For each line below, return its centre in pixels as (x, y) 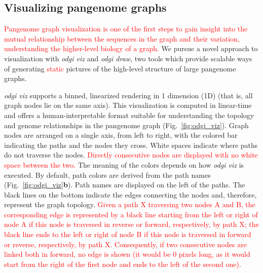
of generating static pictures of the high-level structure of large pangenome (120, 68)
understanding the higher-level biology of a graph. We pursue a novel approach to (131, 48)
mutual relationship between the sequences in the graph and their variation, (122, 38)
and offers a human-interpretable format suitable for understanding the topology (129, 115)
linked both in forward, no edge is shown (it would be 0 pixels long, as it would (127, 254)
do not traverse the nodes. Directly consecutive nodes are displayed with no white (131, 155)
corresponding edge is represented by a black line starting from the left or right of (131, 214)
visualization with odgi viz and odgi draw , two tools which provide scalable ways (128, 58)
